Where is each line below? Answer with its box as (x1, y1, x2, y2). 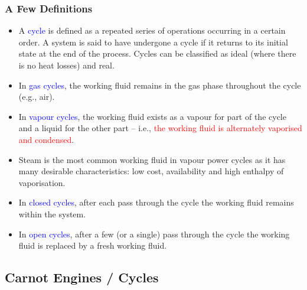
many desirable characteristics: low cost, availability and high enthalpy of (18, 165, 284, 177)
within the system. (18, 207, 86, 220)
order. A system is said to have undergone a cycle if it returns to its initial (18, 35, 288, 48)
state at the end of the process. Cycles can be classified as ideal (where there (18, 47, 296, 60)
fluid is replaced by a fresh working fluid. (18, 239, 167, 252)
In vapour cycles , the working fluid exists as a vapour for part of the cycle (18, 110, 286, 122)
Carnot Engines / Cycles (5, 268, 159, 286)
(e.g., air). (18, 90, 55, 103)
